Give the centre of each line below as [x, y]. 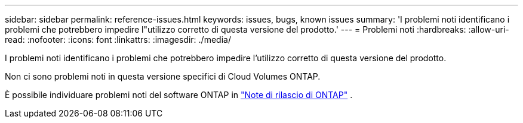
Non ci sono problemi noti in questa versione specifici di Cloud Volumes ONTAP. [163, 76]
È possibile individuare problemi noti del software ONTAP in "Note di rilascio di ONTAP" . [179, 95]
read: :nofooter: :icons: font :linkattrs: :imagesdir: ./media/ [118, 40]
